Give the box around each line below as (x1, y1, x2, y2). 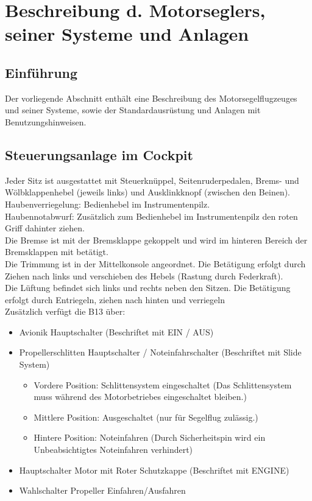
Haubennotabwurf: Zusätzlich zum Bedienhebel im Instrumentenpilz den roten (5, 209, 298, 222)
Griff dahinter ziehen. (5, 222, 85, 234)
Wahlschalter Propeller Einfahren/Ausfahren (19, 484, 186, 497)
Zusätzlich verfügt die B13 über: (5, 305, 126, 318)
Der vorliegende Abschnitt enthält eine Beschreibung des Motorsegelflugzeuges (5, 91, 297, 104)
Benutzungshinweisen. (5, 115, 87, 128)
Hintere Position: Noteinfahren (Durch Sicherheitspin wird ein (34, 431, 266, 444)
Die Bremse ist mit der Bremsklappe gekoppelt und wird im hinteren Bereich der (5, 233, 308, 246)
